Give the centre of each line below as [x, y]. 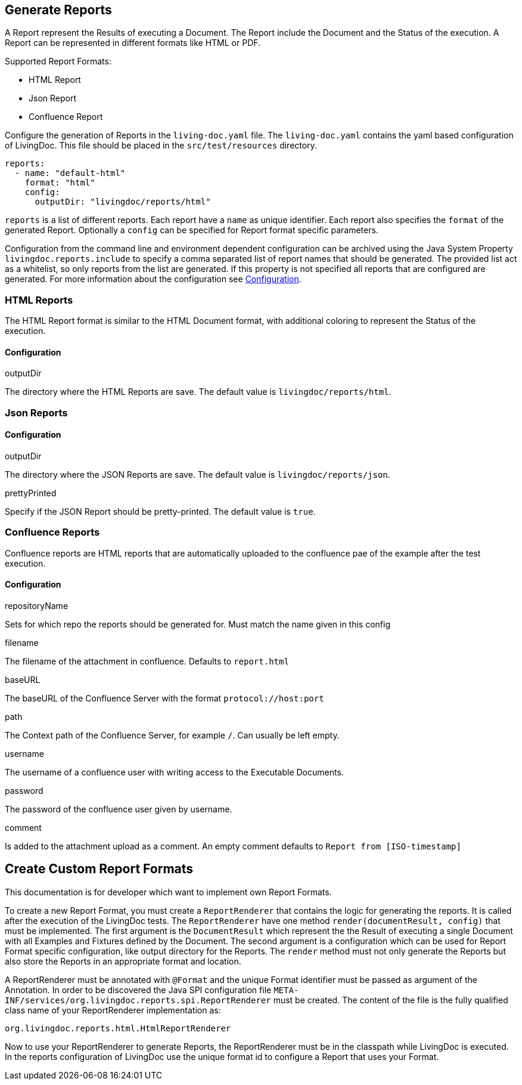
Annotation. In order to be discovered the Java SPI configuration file [138, 990]
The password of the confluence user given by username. [119, 809]
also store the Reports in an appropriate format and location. [123, 961]
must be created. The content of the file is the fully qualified [391, 1000]
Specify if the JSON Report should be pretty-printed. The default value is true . [160, 511]
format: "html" [60, 183]
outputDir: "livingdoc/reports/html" [123, 202]
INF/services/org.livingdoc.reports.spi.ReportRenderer [138, 1000]
